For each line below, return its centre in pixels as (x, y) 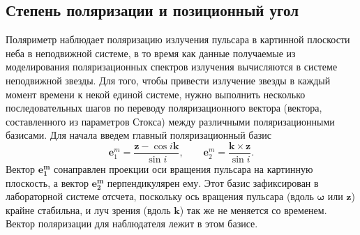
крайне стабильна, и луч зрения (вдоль (88, 210)
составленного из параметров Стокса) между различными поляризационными (170, 121)
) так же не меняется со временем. (253, 210)
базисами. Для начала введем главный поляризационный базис (138, 135)
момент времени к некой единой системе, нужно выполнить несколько (156, 94)
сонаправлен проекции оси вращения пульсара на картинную (183, 169)
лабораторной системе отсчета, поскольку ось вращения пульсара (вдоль (160, 196)
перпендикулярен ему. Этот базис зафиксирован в (213, 182)
